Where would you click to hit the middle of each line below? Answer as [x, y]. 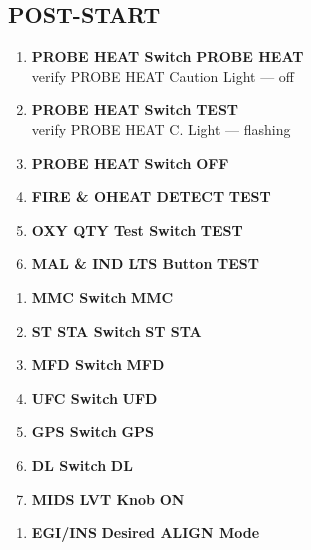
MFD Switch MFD [98, 364]
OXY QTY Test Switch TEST [137, 229]
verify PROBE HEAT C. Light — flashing [161, 128]
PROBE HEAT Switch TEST [135, 109]
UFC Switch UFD [94, 397]
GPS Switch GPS [93, 431]
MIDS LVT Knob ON [108, 498]
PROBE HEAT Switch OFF [130, 162]
